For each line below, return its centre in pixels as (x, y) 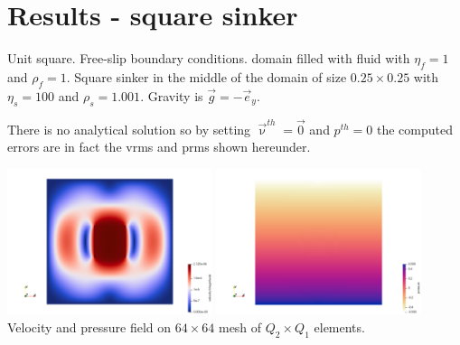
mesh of (240, 326)
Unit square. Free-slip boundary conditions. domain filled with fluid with (209, 58)
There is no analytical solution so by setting (129, 129)
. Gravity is (172, 95)
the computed (414, 129)
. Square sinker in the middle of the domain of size (207, 76)
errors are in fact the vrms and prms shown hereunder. (159, 147)
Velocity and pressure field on (89, 326)
